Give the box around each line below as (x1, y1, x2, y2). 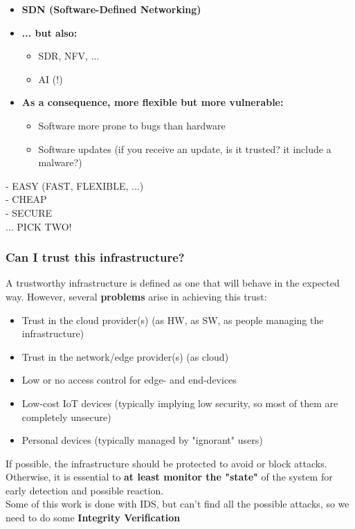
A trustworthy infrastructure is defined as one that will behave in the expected (6, 276, 340, 290)
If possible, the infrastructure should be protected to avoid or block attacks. (6, 456, 327, 470)
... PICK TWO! (6, 219, 72, 233)
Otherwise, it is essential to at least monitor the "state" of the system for (6, 469, 333, 484)
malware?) (38, 155, 82, 170)
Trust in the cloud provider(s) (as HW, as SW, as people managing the (21, 312, 324, 327)
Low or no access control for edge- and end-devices (21, 373, 237, 387)
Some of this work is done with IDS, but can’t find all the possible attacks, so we (6, 496, 349, 511)
